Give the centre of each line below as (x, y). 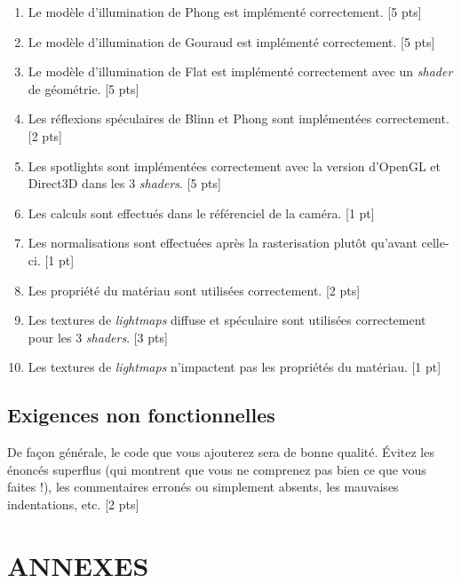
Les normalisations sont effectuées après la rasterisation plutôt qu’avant (223, 243)
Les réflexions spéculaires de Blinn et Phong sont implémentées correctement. (238, 118)
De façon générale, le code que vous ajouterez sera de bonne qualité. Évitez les (221, 452)
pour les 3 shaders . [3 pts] (98, 337)
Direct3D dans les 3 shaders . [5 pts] (124, 183)
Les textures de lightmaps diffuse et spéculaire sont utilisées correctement (227, 320)
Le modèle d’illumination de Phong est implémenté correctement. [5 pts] (225, 12)
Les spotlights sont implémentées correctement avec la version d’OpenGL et (234, 165)
